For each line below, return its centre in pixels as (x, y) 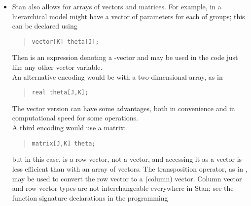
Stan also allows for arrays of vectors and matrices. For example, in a (117, 6)
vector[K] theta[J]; (65, 42)
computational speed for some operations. (75, 118)
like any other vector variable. (57, 67)
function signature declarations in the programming (90, 197)
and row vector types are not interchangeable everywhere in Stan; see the (123, 188)
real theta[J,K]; (60, 93)
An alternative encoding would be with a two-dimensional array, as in (117, 76)
